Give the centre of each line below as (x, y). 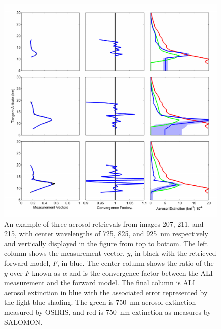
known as (46, 273)
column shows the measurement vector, (64, 253)
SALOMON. (23, 322)
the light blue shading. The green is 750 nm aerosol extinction (100, 302)
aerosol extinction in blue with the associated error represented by (106, 292)
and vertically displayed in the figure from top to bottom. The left (106, 243)
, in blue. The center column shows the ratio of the (135, 263)
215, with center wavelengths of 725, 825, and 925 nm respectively (106, 233)
